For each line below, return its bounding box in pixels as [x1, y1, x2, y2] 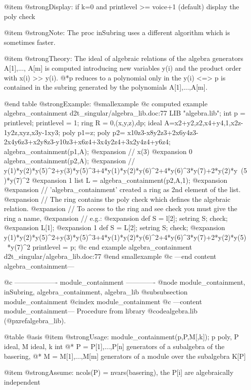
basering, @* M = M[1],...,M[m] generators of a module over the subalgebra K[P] [4, 351, 246, 361]
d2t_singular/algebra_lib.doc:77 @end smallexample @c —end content [4, 251, 216, 261]
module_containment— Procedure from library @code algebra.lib [4, 306, 198, 316]
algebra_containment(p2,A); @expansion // [4, 156, 135, 166]
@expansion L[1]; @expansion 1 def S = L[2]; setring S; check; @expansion [4, 222, 225, 233]
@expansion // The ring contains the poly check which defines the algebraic [4, 194, 231, 204]
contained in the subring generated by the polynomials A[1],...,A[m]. [4, 82, 208, 92]
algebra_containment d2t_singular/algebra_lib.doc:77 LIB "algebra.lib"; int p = [4, 108, 246, 118]
